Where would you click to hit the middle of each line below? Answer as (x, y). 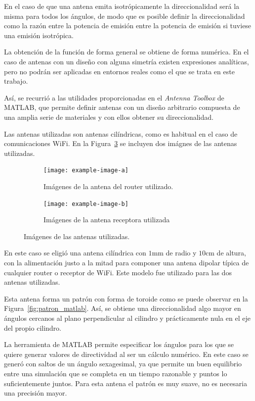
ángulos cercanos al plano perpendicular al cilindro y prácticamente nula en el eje (127, 318)
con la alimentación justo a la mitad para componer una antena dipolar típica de (127, 262)
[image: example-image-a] (86, 171)
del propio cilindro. (33, 327)
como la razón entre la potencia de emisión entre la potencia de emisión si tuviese (128, 25)
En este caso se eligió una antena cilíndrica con (75, 253)
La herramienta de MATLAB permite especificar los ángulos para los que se (119, 344)
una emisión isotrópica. (39, 35)
